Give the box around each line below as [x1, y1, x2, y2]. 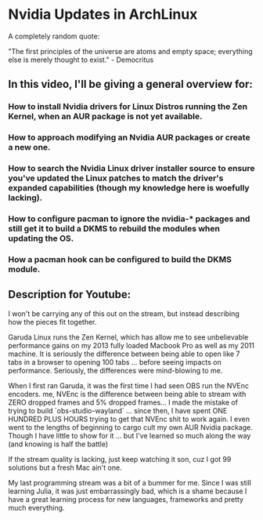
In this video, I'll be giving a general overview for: [8, 78, 253, 91]
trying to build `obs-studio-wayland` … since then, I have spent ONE [8, 405, 228, 415]
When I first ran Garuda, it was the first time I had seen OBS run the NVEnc [8, 380, 249, 390]
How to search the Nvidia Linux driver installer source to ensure [8, 163, 255, 174]
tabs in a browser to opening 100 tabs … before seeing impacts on [8, 357, 222, 366]
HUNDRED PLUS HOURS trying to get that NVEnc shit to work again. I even [8, 414, 250, 424]
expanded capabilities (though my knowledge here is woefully [8, 183, 250, 194]
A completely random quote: [8, 31, 100, 41]
